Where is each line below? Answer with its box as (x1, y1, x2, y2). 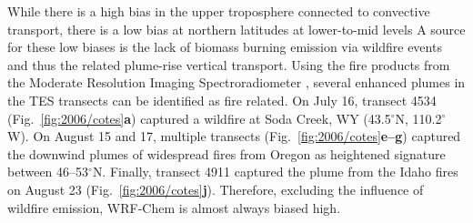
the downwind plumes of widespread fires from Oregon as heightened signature (7, 144, 446, 163)
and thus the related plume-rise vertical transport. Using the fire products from (7, 55, 450, 74)
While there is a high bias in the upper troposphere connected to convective (7, 2, 430, 20)
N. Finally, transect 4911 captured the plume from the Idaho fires (92, 162, 458, 181)
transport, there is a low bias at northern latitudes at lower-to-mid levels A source (7, 19, 466, 38)
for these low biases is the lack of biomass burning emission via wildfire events (7, 37, 442, 56)
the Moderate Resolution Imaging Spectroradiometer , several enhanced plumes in (7, 73, 466, 92)
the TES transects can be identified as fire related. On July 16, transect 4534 (7, 90, 437, 109)
